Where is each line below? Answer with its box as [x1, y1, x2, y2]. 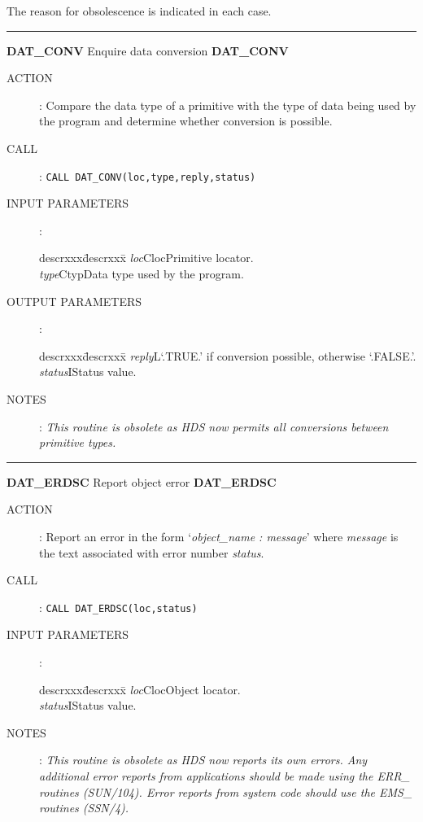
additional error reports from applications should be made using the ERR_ [39, 767, 410, 784]
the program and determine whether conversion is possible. [39, 112, 333, 129]
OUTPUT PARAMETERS [7, 292, 142, 309]
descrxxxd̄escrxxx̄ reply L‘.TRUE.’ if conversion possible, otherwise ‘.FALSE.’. [39, 347, 416, 364]
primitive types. [39, 434, 116, 451]
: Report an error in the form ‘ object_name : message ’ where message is [39, 527, 399, 544]
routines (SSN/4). [39, 799, 129, 816]
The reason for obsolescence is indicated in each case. [7, 2, 272, 19]
